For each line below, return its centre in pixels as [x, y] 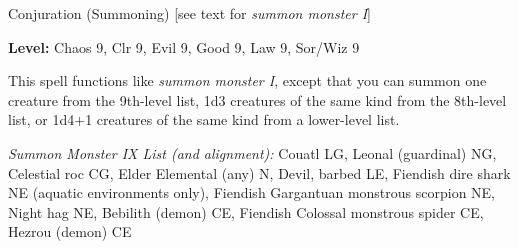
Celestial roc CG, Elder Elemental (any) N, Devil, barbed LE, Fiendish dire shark [259, 172]
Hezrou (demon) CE [70, 231]
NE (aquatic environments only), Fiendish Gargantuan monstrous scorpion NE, [252, 192]
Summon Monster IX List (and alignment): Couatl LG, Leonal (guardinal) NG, [252, 152]
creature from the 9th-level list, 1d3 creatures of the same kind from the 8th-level [257, 99]
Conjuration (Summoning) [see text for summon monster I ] [189, 13]
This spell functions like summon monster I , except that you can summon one [247, 80]
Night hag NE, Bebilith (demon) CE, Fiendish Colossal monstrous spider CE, [246, 211]
